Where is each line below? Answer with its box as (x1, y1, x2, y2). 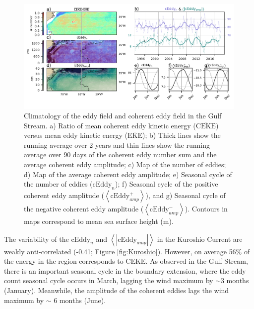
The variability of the (4, 233, 69, 244)
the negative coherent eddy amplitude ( (24, 204, 144, 214)
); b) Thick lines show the (142, 130, 221, 140)
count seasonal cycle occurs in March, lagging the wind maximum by (4, 275, 213, 286)
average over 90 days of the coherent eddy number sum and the (24, 149, 217, 160)
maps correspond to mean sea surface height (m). (24, 216, 174, 226)
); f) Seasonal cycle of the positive (115, 179, 218, 189)
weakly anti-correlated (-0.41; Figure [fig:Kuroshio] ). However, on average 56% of (4, 246, 250, 256)
